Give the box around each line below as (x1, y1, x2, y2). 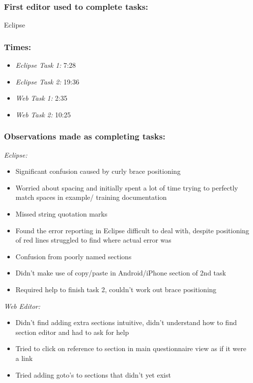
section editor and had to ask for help (15, 327, 129, 337)
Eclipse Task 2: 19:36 (15, 76, 80, 86)
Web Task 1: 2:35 (15, 93, 67, 103)
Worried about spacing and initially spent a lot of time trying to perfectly (15, 182, 238, 192)
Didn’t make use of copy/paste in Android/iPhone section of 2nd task (15, 268, 226, 278)
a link (15, 353, 33, 363)
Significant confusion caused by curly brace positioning (15, 166, 181, 176)
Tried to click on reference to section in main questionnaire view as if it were (15, 343, 247, 354)
